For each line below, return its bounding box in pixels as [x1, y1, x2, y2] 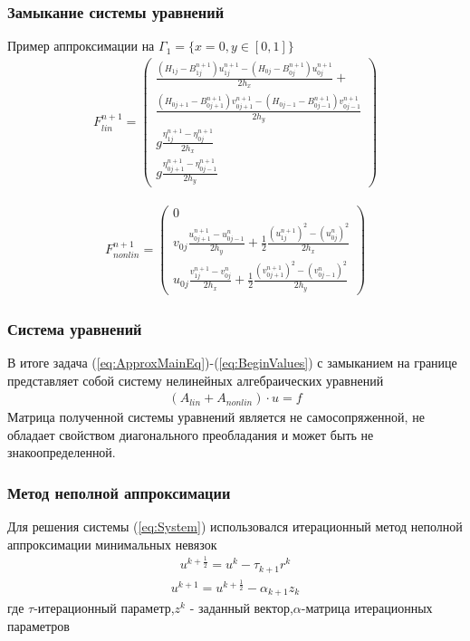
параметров [7, 616, 70, 635]
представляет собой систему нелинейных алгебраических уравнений [7, 370, 384, 389]
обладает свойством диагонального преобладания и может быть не [7, 425, 374, 444]
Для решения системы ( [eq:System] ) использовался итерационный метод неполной [7, 517, 463, 536]
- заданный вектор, [189, 598, 293, 617]
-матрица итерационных [301, 598, 433, 617]
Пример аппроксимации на [7, 36, 155, 55]
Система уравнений [7, 317, 142, 340]
